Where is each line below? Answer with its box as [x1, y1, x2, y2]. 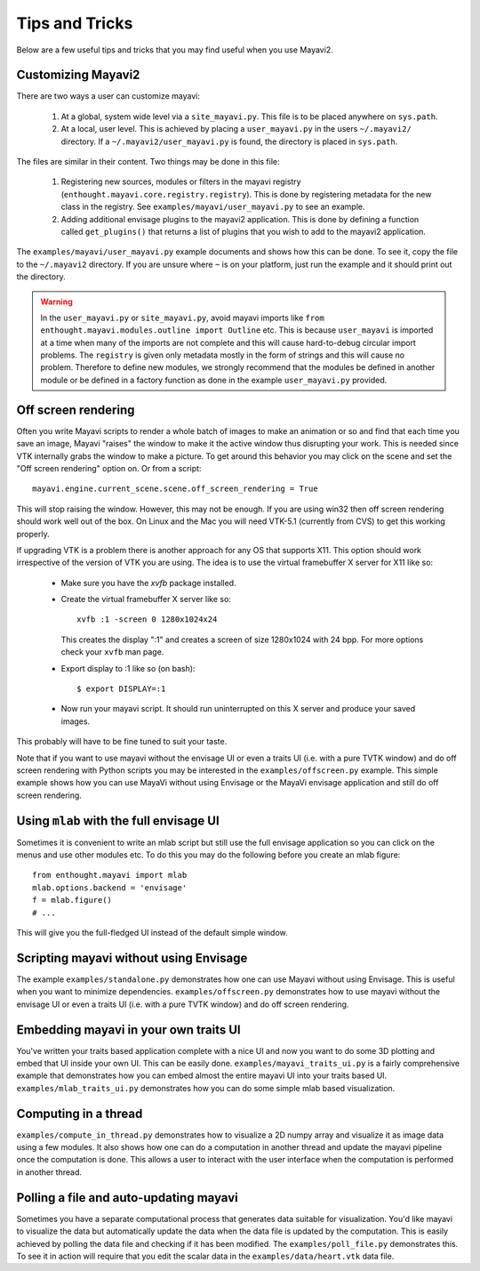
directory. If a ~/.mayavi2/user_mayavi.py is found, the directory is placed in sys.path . [60, 136, 398, 147]
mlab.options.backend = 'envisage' [32, 882, 188, 893]
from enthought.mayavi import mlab [32, 870, 188, 881]
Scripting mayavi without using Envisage [16, 950, 248, 965]
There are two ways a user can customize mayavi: [16, 91, 200, 101]
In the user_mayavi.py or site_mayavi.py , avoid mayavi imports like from [40, 312, 324, 323]
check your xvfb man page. [60, 647, 164, 657]
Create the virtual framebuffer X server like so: [60, 594, 231, 605]
